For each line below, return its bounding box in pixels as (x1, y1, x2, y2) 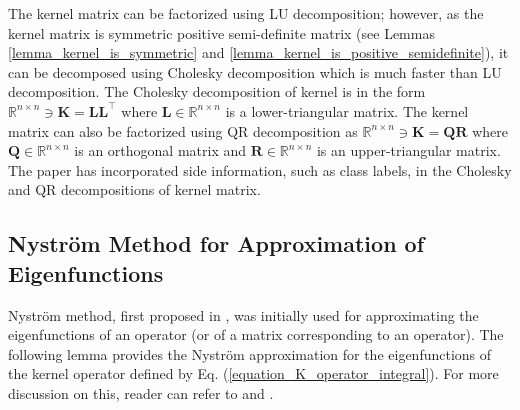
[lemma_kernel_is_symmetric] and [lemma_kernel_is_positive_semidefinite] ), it (8, 42, 509, 63)
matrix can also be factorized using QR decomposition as (8, 120, 358, 141)
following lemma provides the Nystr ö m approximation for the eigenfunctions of (8, 343, 492, 364)
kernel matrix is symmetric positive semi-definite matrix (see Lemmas (8, 22, 435, 43)
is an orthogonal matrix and (74, 140, 246, 161)
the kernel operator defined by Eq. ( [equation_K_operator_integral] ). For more (8, 363, 499, 384)
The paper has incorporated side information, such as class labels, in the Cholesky (8, 159, 512, 180)
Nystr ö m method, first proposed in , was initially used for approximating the (8, 304, 479, 325)
